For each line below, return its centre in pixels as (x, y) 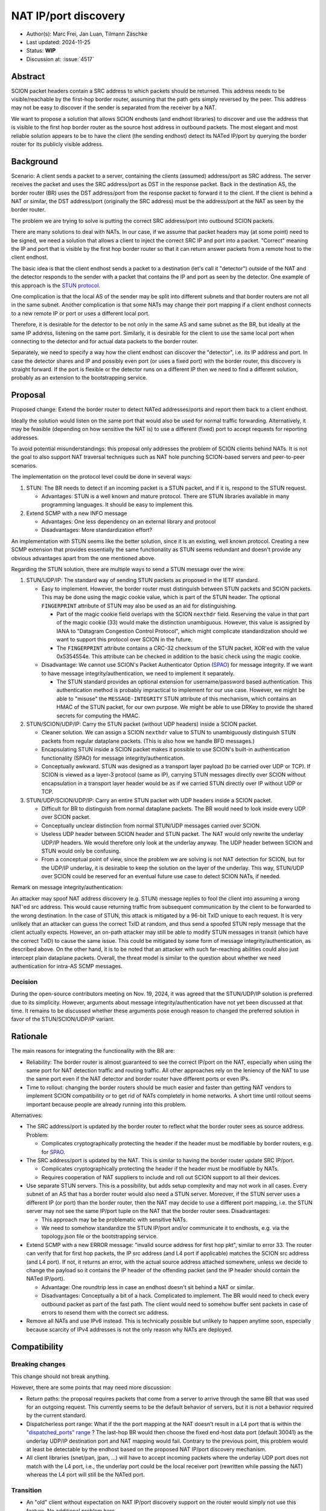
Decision (24, 982)
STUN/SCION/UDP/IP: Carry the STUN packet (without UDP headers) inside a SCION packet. (142, 724)
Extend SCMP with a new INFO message (77, 513)
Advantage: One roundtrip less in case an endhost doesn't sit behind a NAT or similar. (148, 1287)
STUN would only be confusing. (81, 851)
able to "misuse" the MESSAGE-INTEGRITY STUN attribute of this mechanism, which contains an (177, 699)
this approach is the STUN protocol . (56, 285)
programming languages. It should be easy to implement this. (117, 505)
